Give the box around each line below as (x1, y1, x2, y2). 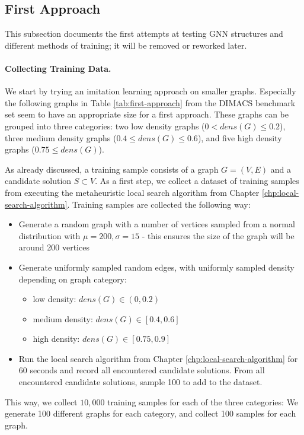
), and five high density (197, 131, 282, 144)
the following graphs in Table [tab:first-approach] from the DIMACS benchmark (5, 96, 296, 109)
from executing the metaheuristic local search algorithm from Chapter (5, 186, 260, 198)
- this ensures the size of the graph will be (142, 229, 295, 242)
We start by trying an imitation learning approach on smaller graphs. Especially (5, 85, 296, 97)
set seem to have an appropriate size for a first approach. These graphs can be (5, 108, 289, 120)
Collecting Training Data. (5, 62, 111, 74)
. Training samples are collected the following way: (67, 198, 251, 210)
